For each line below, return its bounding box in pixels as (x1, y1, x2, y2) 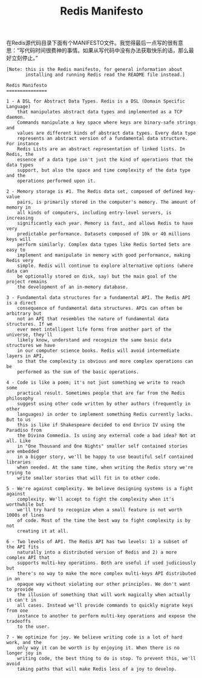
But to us (6, 417, 31, 423)
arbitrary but (6, 310, 42, 317)
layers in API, (6, 353, 45, 359)
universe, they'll (6, 332, 53, 338)
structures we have (6, 343, 56, 349)
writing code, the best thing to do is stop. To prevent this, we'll (17, 656, 197, 662)
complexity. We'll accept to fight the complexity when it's (17, 496, 174, 503)
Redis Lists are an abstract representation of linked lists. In (17, 146, 186, 152)
